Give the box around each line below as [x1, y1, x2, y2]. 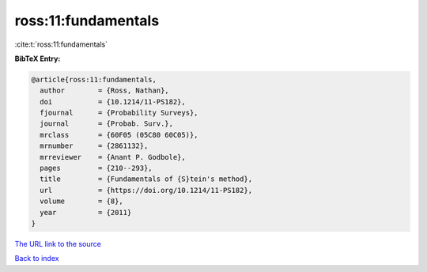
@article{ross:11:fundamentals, [31, 75, 157, 84]
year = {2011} [40, 208, 132, 217]
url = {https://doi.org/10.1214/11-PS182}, [40, 186, 253, 195]
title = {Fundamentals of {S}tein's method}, [40, 175, 253, 183]
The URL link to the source [14, 239, 102, 248]
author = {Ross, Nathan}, [40, 86, 169, 95]
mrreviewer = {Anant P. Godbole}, [40, 153, 186, 161]
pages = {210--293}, [40, 164, 153, 173]
